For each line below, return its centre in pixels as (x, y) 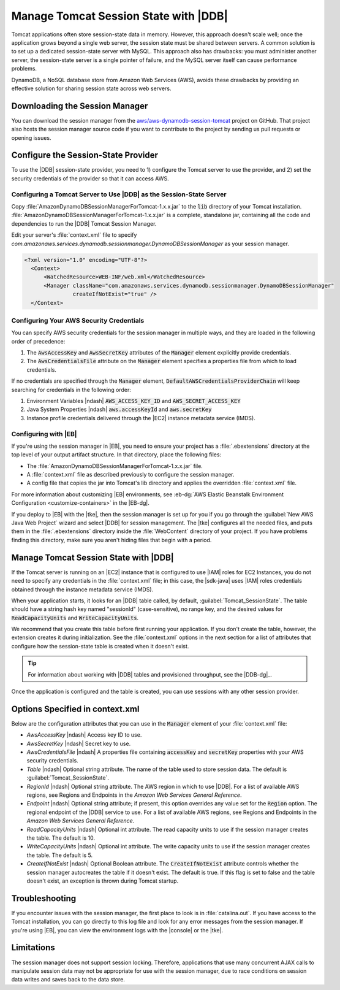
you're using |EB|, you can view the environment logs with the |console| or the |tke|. (117, 930)
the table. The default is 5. (60, 855)
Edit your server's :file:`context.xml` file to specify (74, 235)
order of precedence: (38, 341)
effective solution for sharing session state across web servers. (91, 88)
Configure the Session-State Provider (85, 155)
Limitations (33, 948)
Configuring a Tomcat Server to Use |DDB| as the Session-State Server (119, 194)
